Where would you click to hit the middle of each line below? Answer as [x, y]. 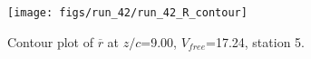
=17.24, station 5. [255, 41]
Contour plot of [50, 41]
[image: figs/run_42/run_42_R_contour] [127, 13]
